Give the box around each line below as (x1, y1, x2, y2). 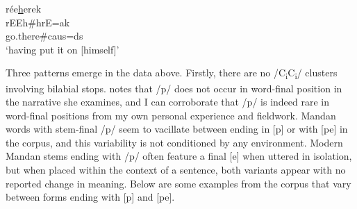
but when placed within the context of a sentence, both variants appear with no (6, 162, 346, 177)
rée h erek (6, 1, 42, 15)
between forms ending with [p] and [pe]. (6, 190, 175, 204)
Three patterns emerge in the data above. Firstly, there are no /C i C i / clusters (6, 65, 338, 82)
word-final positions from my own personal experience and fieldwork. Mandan (6, 108, 336, 122)
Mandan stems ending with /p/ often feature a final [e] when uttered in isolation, (6, 149, 352, 163)
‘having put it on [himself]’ (6, 42, 119, 56)
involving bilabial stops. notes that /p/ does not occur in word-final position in (6, 81, 342, 95)
